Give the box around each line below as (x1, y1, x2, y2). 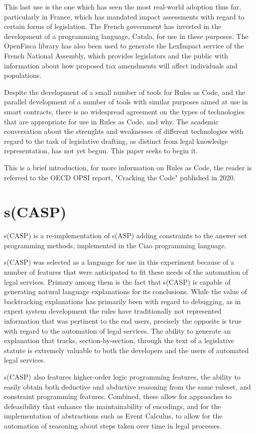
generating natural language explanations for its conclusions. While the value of (4, 286, 247, 297)
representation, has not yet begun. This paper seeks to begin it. (4, 145, 198, 156)
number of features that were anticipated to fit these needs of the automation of (4, 267, 248, 277)
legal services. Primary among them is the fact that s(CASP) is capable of (4, 276, 231, 287)
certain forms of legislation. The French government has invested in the (4, 21, 222, 31)
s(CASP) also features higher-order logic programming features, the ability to (4, 371, 241, 382)
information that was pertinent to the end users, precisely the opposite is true (4, 315, 242, 326)
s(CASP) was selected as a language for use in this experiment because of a (4, 257, 234, 267)
